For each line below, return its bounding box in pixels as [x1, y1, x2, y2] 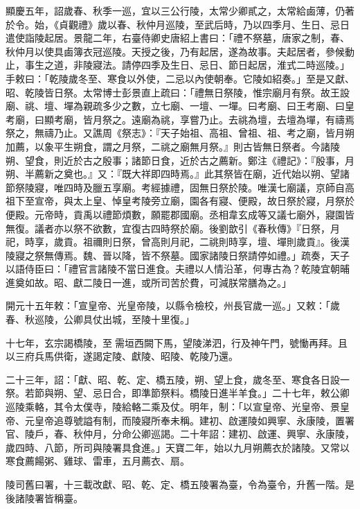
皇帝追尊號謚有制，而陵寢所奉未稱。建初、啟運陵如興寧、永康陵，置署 [34, 413, 354, 427]
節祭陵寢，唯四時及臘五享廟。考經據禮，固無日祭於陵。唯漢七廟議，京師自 [6, 180, 345, 194]
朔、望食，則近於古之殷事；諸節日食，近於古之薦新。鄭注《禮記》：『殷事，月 [6, 153, 354, 167]
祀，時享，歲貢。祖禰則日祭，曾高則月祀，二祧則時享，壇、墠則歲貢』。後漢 [6, 234, 350, 249]
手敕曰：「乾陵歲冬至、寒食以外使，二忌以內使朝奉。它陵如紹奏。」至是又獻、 [6, 71, 354, 85]
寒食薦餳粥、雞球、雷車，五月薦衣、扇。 [6, 454, 190, 468]
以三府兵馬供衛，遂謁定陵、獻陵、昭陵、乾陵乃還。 [6, 349, 238, 363]
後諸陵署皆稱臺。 [6, 490, 83, 505]
